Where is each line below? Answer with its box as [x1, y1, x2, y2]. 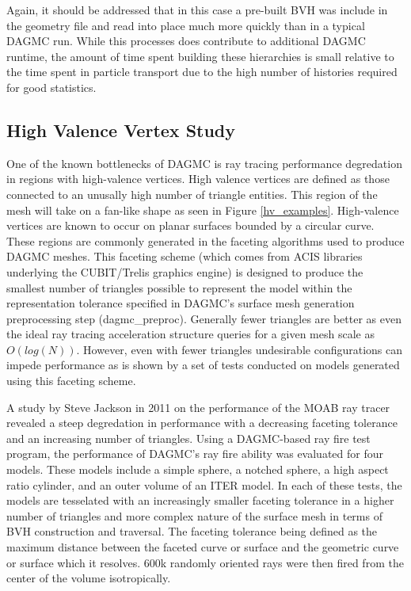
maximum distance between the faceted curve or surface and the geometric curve [6, 539, 399, 555]
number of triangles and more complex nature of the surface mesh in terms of [6, 507, 382, 524]
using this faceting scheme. [6, 372, 136, 389]
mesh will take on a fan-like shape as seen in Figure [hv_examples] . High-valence [6, 201, 399, 218]
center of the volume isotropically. [6, 570, 171, 586]
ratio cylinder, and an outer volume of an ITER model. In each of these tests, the [6, 476, 402, 493]
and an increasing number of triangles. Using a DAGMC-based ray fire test [6, 429, 371, 446]
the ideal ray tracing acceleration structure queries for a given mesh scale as [6, 326, 375, 342]
